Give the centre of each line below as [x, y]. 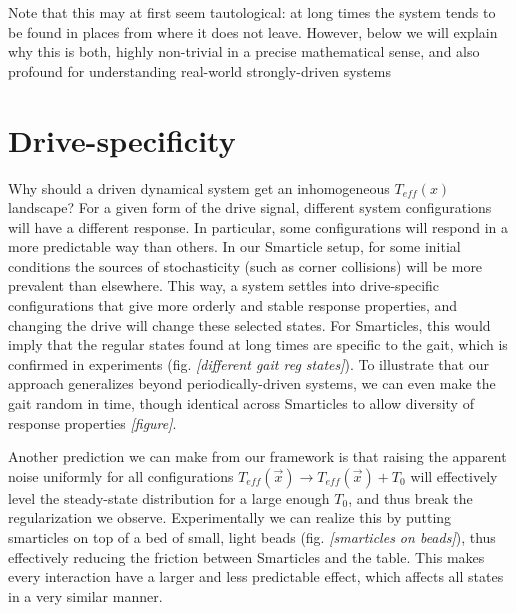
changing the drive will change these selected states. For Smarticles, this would [249, 324]
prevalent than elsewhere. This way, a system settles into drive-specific [224, 285]
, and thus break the [410, 497]
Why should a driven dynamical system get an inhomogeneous [199, 187]
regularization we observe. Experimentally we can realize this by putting [230, 517]
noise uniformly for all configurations [121, 475]
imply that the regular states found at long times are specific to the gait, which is [258, 344]
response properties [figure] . [92, 422]
